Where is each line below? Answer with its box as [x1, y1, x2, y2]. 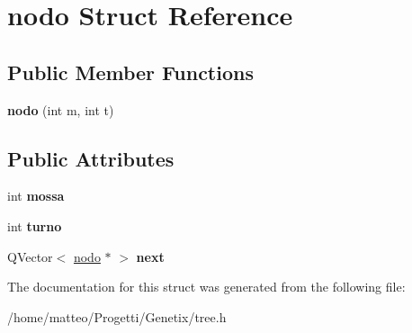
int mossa [7, 186, 65, 205]
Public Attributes [7, 144, 175, 172]
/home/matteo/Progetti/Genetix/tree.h [7, 307, 227, 326]
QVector [7, 247, 53, 265]
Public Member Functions [7, 58, 254, 85]
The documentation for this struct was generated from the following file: [7, 277, 406, 296]
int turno [7, 216, 62, 235]
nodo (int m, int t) [7, 100, 114, 119]
